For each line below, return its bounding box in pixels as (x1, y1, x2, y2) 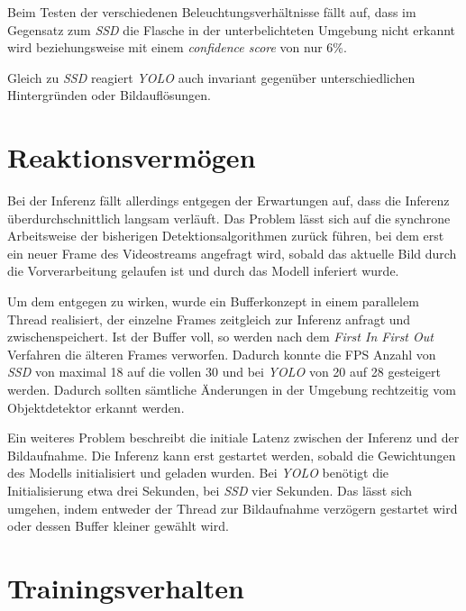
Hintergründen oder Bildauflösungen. (7, 86, 212, 105)
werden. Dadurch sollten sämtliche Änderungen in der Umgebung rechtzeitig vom (7, 380, 456, 399)
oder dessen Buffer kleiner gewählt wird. (7, 516, 229, 535)
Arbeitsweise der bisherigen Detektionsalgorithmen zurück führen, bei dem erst (7, 226, 444, 245)
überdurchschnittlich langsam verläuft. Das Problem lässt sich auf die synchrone (7, 208, 451, 227)
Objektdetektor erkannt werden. (7, 397, 185, 416)
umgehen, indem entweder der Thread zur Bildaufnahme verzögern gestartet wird (7, 498, 458, 517)
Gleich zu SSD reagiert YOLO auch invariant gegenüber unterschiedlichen (7, 68, 416, 87)
